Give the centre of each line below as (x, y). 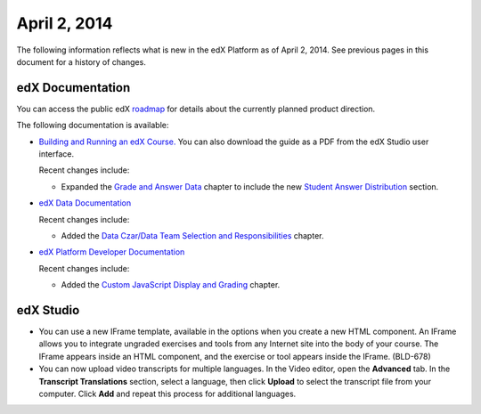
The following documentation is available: (93, 126)
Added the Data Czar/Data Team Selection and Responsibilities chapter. (192, 235)
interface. (57, 154)
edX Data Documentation (85, 203)
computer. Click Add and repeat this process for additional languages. (167, 394)
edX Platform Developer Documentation (112, 252)
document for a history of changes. (81, 61)
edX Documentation (73, 88)
